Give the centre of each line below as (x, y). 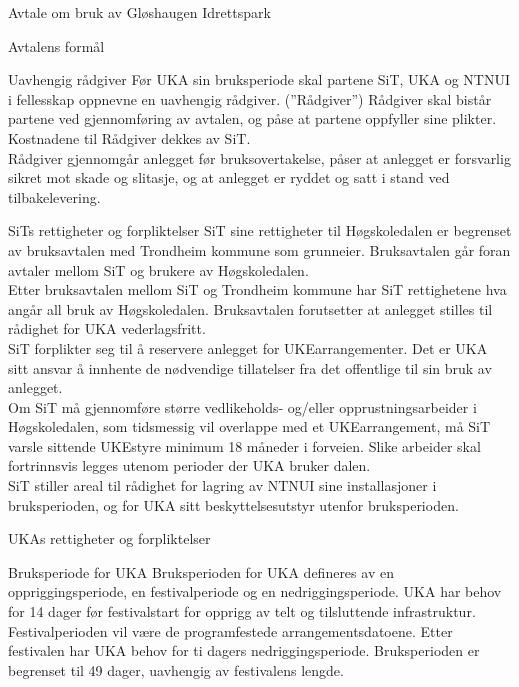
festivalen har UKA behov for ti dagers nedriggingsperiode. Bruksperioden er (244, 650)
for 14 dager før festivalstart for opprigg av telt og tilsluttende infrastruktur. (242, 611)
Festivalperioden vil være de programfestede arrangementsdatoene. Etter (230, 630)
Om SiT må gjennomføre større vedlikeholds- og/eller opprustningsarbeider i (242, 406)
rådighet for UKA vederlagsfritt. (107, 328)
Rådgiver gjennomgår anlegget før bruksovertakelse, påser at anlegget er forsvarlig (259, 157)
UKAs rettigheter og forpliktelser (109, 538)
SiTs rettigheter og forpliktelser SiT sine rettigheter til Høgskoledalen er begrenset (260, 230)
